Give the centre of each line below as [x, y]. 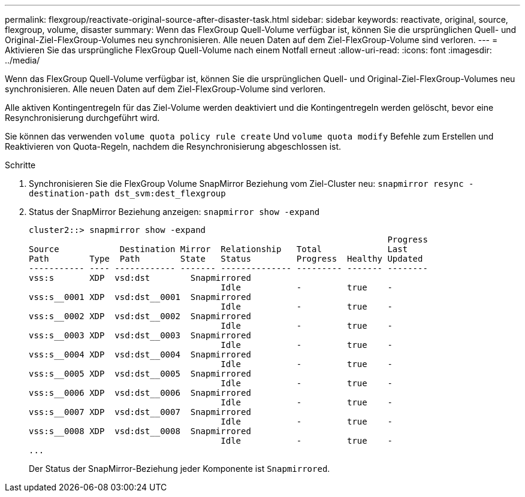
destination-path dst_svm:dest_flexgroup [127, 193]
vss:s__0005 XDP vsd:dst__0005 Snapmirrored [140, 374]
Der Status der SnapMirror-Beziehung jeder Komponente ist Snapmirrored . [179, 469]
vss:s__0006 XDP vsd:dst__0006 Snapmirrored [140, 393]
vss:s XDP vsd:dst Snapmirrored [140, 278]
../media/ [22, 60]
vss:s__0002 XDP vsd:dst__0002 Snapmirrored [140, 316]
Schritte [20, 165]
